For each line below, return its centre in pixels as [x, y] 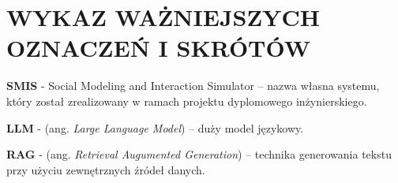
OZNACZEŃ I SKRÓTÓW [159, 48]
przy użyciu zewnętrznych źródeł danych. [106, 169]
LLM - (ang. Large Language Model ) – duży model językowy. [155, 127]
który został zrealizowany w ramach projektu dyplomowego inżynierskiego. [187, 101]
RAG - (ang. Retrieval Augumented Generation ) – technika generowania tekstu [199, 154]
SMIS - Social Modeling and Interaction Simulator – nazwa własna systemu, [193, 86]
